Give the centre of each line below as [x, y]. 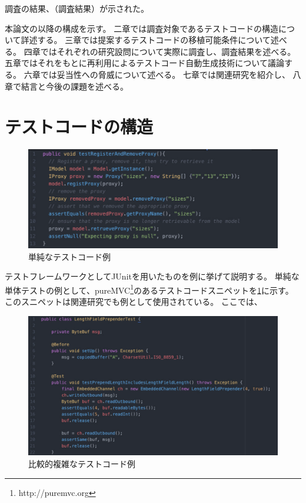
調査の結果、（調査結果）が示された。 [77, 8]
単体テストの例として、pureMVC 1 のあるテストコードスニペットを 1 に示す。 [149, 289]
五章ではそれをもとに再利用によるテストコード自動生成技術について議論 [144, 63]
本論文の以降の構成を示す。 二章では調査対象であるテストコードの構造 [142, 28]
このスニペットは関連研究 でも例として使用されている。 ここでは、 [134, 301]
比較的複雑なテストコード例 [82, 464]
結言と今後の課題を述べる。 [74, 86]
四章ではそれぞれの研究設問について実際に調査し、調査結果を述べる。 [160, 51]
